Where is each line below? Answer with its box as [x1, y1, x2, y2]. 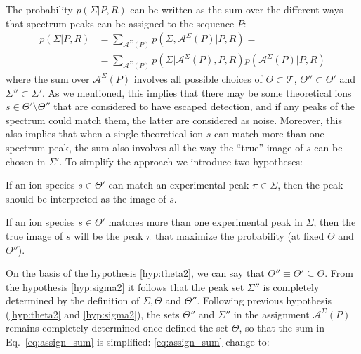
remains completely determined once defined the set [6, 320, 229, 335]
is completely [263, 279, 320, 294]
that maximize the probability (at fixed [155, 228, 324, 243]
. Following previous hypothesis [197, 293, 332, 308]
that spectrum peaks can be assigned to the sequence [6, 15, 235, 30]
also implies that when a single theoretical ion [6, 126, 204, 141]
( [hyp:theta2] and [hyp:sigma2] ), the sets [6, 306, 180, 321]
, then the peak [277, 177, 343, 192]
